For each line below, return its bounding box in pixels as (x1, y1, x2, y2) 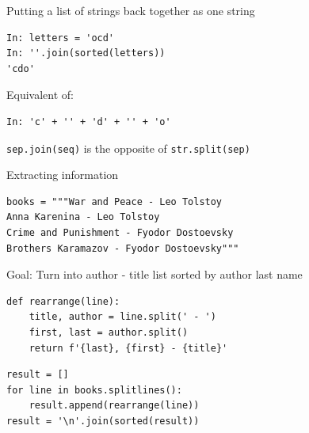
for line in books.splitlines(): (6, 384, 182, 396)
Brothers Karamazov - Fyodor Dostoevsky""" (6, 242, 239, 254)
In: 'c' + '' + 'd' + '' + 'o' (6, 116, 171, 127)
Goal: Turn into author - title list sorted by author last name (6, 266, 303, 283)
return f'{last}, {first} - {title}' (29, 342, 228, 354)
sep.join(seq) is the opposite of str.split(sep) (6, 139, 250, 156)
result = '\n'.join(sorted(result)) (6, 415, 200, 427)
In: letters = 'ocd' (6, 32, 115, 44)
